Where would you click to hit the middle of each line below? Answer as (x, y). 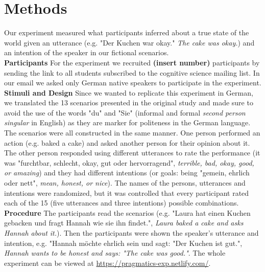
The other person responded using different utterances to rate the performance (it (132, 153)
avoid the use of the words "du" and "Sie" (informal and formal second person (125, 112)
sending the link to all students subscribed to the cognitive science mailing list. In (132, 72)
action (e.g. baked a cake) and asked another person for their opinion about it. (127, 142)
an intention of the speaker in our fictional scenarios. (87, 52)
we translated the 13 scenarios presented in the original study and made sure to (129, 103)
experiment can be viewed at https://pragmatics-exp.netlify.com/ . (107, 263)
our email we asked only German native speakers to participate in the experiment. (133, 83)
